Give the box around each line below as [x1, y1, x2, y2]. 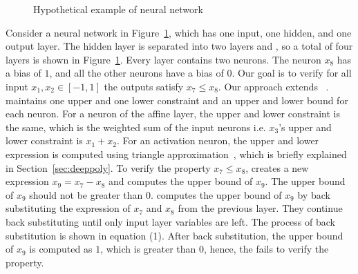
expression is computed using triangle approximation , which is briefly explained [6, 146, 347, 161]
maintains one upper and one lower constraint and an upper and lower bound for [6, 92, 348, 107]
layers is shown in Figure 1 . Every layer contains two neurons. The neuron [6, 52, 321, 66]
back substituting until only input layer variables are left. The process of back [6, 214, 335, 228]
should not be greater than [29, 187, 143, 202]
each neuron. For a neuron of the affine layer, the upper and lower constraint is [6, 106, 341, 121]
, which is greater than [100, 242, 196, 256]
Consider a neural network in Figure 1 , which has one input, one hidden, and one [6, 25, 352, 39]
